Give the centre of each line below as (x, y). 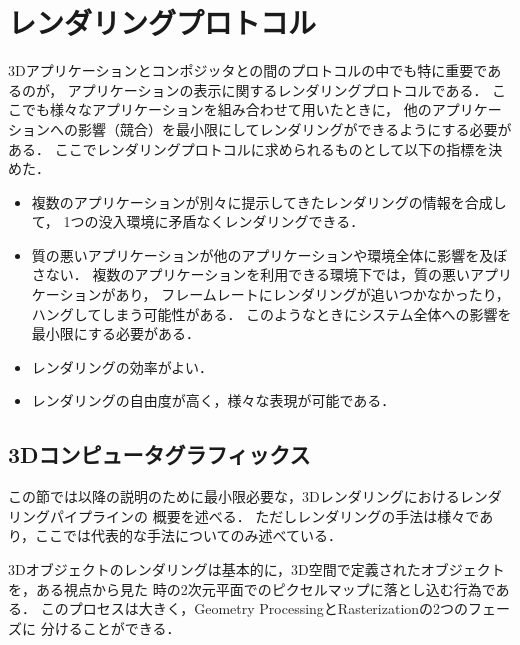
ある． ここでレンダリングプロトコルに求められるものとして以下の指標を (248, 148)
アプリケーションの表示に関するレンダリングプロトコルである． (277, 89)
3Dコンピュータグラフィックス (159, 454)
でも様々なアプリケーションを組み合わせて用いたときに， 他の (226, 109)
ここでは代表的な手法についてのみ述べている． (189, 535)
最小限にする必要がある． (115, 333)
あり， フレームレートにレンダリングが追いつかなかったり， (312, 294)
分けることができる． (110, 627)
